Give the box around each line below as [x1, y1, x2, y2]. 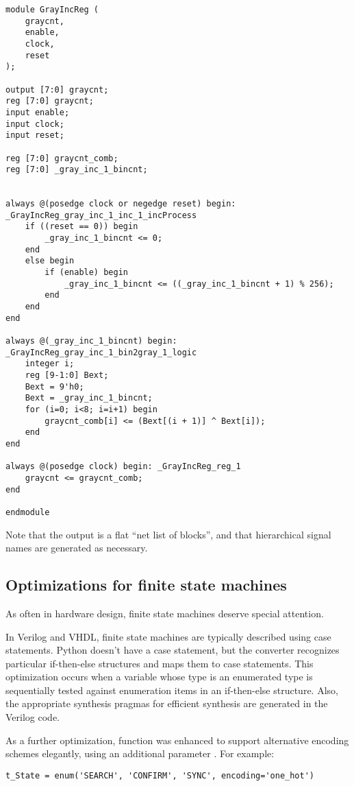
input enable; [5, 107, 70, 117]
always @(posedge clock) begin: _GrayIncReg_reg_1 [5, 462, 241, 472]
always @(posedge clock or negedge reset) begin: [5, 199, 236, 209]
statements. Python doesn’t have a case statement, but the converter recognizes [5, 643, 340, 657]
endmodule [5, 507, 50, 517]
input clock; [5, 119, 64, 129]
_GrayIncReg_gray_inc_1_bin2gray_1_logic [5, 347, 197, 357]
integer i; [25, 359, 75, 369]
